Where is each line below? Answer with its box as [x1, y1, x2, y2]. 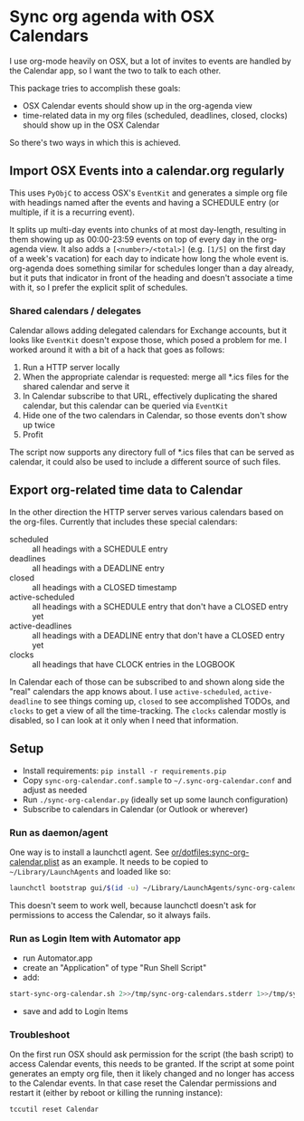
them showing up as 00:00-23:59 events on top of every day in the [9, 234, 260, 244]
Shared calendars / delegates [9, 304, 142, 317]
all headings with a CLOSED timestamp [32, 581, 177, 592]
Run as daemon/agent [9, 826, 109, 838]
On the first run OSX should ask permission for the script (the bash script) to [9, 1049, 294, 1060]
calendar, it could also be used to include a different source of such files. [9, 456, 281, 467]
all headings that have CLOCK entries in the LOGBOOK [32, 658, 235, 669]
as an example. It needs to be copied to [61, 856, 209, 867]
